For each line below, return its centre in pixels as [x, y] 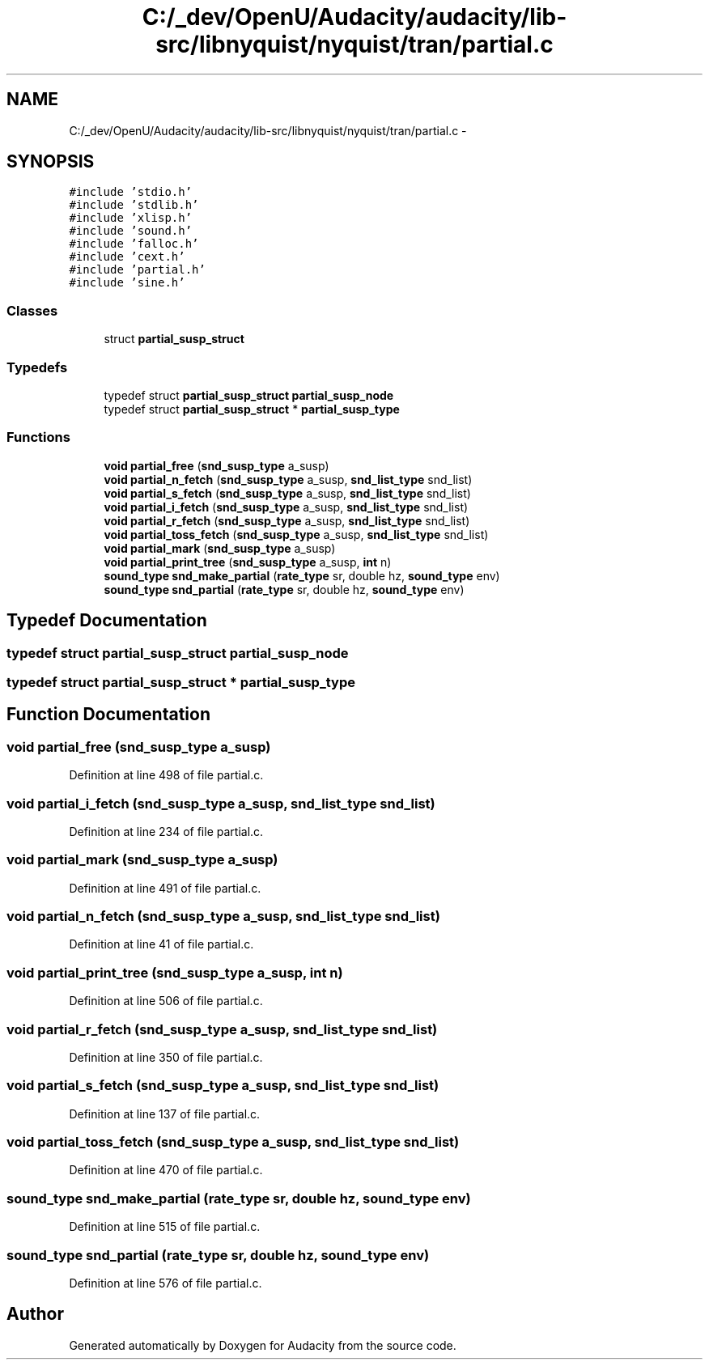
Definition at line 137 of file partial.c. [165, 1114]
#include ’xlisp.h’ [131, 218]
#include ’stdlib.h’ [134, 205]
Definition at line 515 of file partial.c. [165, 1227]
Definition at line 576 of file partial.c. [166, 1283]
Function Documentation [108, 715]
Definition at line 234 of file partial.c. [166, 831]
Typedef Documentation [107, 621]
